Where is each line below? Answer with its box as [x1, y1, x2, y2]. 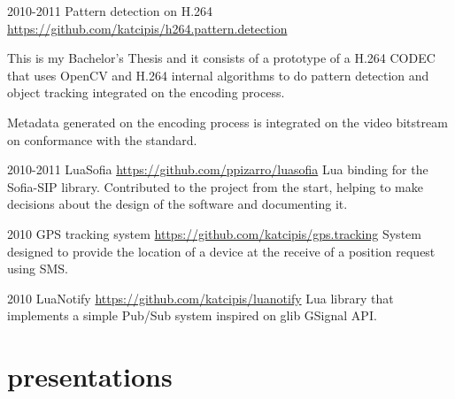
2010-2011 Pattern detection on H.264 [7, 2, 213, 19]
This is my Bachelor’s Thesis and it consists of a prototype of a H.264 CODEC [7, 49, 436, 67]
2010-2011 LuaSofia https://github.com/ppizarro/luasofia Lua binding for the [7, 160, 428, 179]
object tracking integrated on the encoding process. [7, 83, 285, 102]
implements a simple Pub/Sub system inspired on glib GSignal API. [7, 306, 377, 325]
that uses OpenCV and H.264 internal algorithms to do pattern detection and [7, 65, 429, 84]
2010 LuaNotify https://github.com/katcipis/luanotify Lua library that [7, 288, 394, 307]
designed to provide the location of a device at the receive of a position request [7, 242, 436, 260]
